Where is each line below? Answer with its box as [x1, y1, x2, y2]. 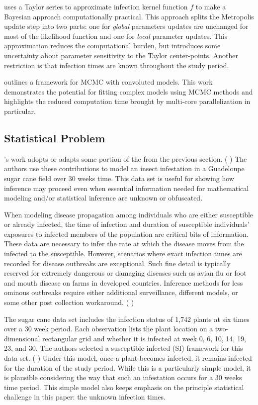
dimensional [4, 333, 40, 343]
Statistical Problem [4, 130, 105, 145]
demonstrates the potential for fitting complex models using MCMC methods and [4, 86, 253, 97]
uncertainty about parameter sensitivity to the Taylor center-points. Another [4, 50, 239, 60]
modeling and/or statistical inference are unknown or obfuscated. [4, 193, 203, 203]
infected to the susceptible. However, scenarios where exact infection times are [4, 248, 242, 259]
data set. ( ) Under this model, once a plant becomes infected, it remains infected [4, 353, 252, 363]
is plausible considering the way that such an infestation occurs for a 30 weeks [4, 372, 242, 383]
